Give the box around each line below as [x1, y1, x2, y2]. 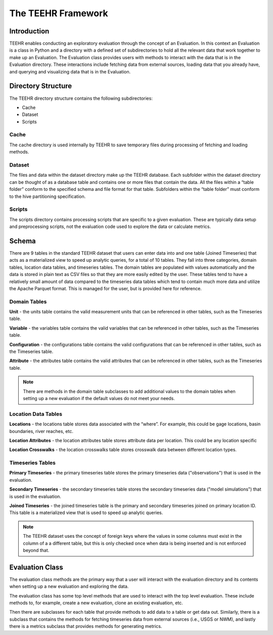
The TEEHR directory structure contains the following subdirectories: [9, 95, 153, 101]
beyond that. [23, 547, 50, 553]
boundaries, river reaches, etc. [9, 428, 73, 434]
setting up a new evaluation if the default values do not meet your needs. [23, 395, 175, 401]
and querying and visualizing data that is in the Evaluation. [9, 68, 131, 74]
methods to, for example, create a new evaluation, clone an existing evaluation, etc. [9, 600, 183, 606]
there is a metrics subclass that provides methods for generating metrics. [9, 623, 162, 629]
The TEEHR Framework [9, 8, 108, 19]
